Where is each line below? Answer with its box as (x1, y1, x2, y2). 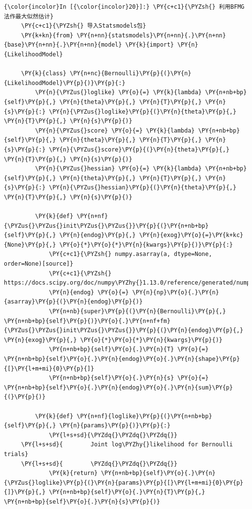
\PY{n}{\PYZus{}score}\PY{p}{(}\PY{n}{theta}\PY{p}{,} (49, 146, 230, 153)
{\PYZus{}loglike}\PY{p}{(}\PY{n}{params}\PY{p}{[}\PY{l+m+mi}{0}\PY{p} (4, 479, 243, 486)
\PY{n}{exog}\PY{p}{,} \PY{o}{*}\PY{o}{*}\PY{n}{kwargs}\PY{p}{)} (4, 336, 223, 343)
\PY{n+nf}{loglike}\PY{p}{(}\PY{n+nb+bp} (77, 412, 212, 420)
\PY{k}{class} (21, 70, 66, 77)
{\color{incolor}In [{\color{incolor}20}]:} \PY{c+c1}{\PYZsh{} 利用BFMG (4, 3, 245, 10)
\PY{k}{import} (125, 41, 174, 49)
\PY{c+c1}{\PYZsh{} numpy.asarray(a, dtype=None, (49, 251, 212, 258)
